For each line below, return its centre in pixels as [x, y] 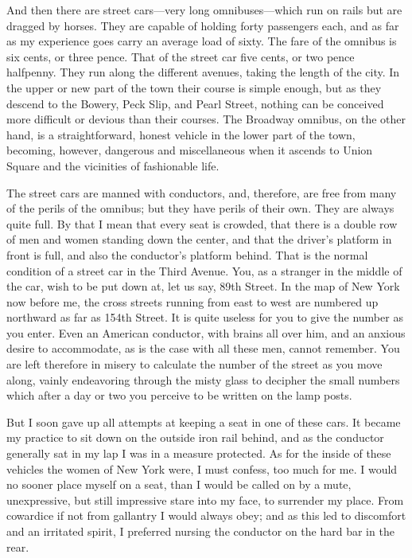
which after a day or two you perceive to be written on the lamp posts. [179, 395]
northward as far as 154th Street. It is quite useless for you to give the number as [205, 317]
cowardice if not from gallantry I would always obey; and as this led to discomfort [206, 515]
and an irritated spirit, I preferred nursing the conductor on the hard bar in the [200, 531]
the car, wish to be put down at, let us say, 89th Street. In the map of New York [203, 286]
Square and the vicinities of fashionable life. [113, 165]
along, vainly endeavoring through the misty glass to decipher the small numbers [203, 379]
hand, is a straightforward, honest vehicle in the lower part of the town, [181, 134]
